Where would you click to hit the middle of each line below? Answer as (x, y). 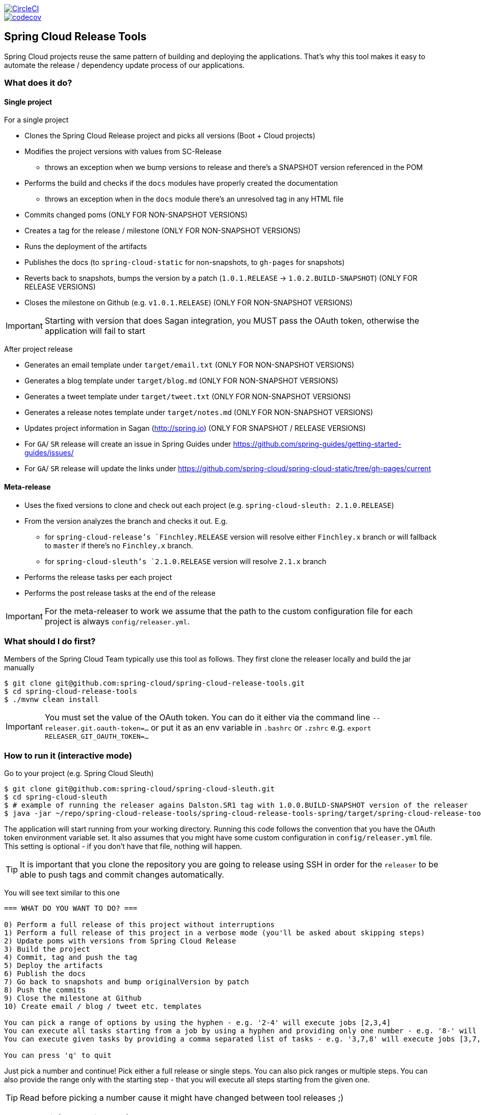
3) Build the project (47, 949)
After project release (38, 349)
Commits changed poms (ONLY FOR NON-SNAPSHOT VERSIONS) (136, 215)
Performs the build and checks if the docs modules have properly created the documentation (181, 183)
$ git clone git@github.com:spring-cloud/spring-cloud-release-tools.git (155, 683)
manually (19, 668)
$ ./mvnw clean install (51, 700)
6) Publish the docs (45, 974)
